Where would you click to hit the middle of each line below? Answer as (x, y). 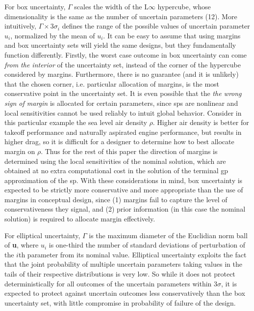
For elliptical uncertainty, (42, 235)
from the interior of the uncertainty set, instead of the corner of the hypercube (123, 64)
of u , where (22, 245)
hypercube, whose (184, 6)
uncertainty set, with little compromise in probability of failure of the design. (120, 302)
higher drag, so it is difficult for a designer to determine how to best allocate (119, 141)
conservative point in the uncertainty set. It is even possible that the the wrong (123, 93)
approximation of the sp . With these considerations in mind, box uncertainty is (124, 180)
